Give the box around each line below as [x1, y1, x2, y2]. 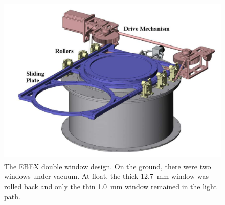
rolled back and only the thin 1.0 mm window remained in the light [4, 180, 217, 191]
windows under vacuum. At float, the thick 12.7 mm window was [4, 171, 209, 181]
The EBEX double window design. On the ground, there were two [4, 161, 211, 171]
